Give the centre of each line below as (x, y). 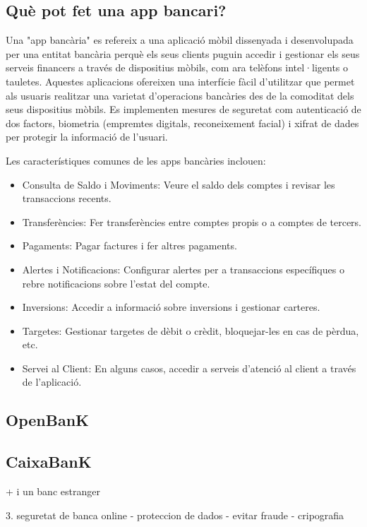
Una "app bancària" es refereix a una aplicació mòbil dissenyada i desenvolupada (180, 40)
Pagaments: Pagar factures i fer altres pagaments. (130, 245)
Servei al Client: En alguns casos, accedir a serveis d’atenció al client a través (189, 368)
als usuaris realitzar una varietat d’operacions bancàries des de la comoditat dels (180, 95)
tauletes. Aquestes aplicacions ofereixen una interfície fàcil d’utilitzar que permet (180, 81)
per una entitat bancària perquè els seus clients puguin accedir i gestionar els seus (183, 53)
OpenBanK (47, 420)
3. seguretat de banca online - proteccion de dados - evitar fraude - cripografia (175, 515)
